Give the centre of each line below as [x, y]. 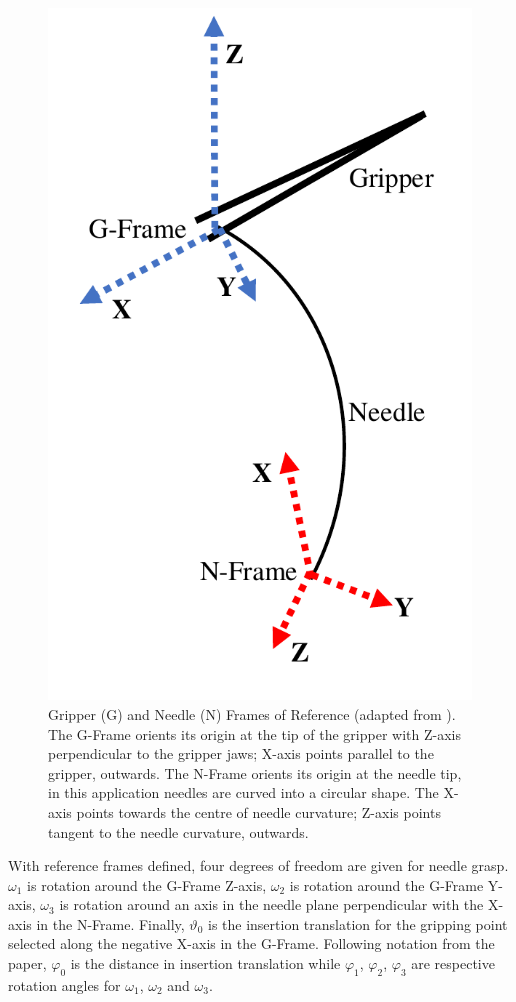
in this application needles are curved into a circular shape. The [243, 792]
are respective [453, 963]
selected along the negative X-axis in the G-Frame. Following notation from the [251, 943]
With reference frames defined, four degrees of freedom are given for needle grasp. [258, 865]
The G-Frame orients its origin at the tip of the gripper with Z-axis [254, 733]
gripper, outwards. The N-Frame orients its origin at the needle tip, [255, 772]
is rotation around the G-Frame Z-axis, [147, 884]
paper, [27, 963]
